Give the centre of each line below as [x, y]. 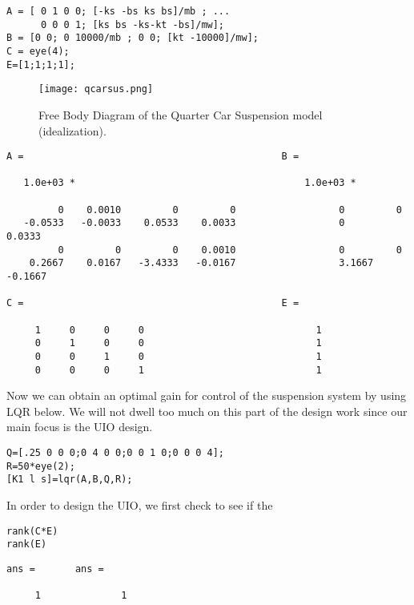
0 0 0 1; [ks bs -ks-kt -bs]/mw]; [133, 24]
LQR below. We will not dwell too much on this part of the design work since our [207, 411]
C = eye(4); [38, 51]
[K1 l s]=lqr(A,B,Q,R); [70, 480]
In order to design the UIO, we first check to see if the [140, 505]
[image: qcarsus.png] [96, 89]
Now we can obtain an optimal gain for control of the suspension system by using [207, 395]
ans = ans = [55, 569]
